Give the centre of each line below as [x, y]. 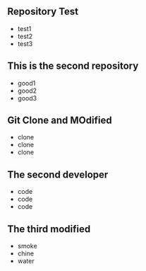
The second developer [58, 174]
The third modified [49, 229]
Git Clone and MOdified [60, 121]
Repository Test [43, 12]
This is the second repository [73, 66]
